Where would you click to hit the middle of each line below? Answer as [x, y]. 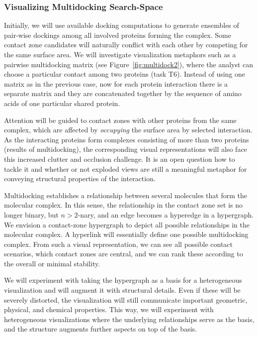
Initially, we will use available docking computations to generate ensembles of [122, 25]
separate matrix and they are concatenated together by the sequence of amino [123, 93]
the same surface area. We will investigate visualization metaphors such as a [120, 54]
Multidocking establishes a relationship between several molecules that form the [126, 195]
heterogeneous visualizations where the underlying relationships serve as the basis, [129, 319]
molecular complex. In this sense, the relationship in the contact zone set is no [123, 205]
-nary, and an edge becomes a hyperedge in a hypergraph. [166, 214]
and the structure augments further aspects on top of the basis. [100, 329]
